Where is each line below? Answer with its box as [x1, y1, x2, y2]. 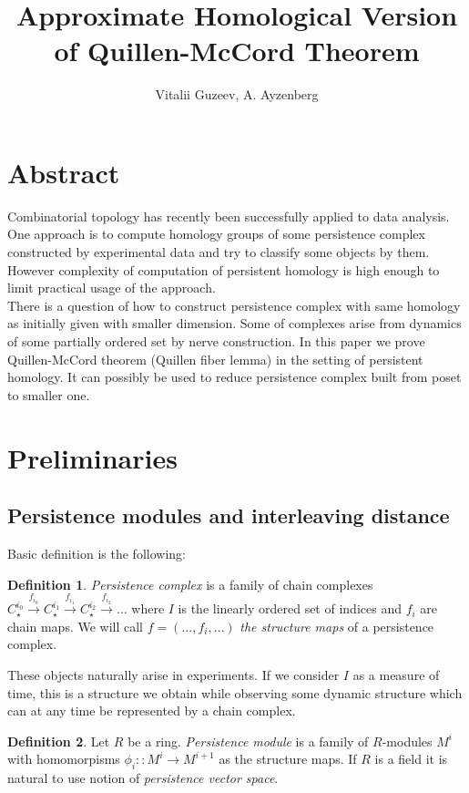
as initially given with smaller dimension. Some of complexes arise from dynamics [7, 314, 462, 333]
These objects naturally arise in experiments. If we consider [7, 665, 340, 685]
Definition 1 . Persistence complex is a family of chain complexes [7, 574, 373, 593]
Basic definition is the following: [7, 543, 186, 562]
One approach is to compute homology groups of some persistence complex [7, 224, 425, 243]
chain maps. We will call [7, 616, 144, 635]
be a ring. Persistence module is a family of [127, 731, 369, 750]
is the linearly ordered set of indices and [178, 599, 402, 618]
